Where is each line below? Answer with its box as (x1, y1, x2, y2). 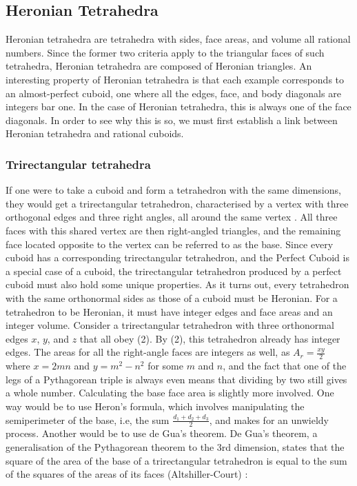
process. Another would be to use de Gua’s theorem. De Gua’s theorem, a (6, 426, 318, 441)
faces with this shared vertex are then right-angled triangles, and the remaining (6, 223, 341, 237)
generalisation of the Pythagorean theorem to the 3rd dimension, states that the (6, 439, 345, 454)
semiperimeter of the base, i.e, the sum (6, 412, 170, 427)
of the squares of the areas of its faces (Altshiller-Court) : (6, 467, 248, 481)
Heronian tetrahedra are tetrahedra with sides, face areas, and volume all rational (6, 32, 351, 46)
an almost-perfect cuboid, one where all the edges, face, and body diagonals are (6, 85, 341, 100)
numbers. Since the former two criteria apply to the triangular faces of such (6, 45, 325, 59)
